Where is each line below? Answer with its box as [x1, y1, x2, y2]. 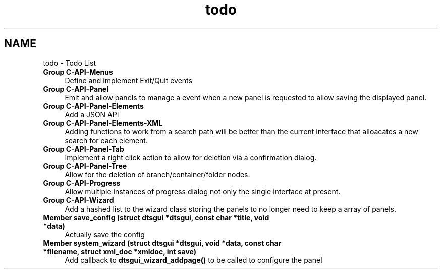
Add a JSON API [65, 110, 119, 119]
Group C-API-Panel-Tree [43, 161, 127, 170]
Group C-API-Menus [43, 67, 113, 76]
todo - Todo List [43, 58, 96, 67]
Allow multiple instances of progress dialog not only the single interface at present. [65, 187, 341, 196]
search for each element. [65, 135, 148, 145]
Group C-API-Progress [43, 178, 121, 187]
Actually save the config [65, 230, 145, 239]
